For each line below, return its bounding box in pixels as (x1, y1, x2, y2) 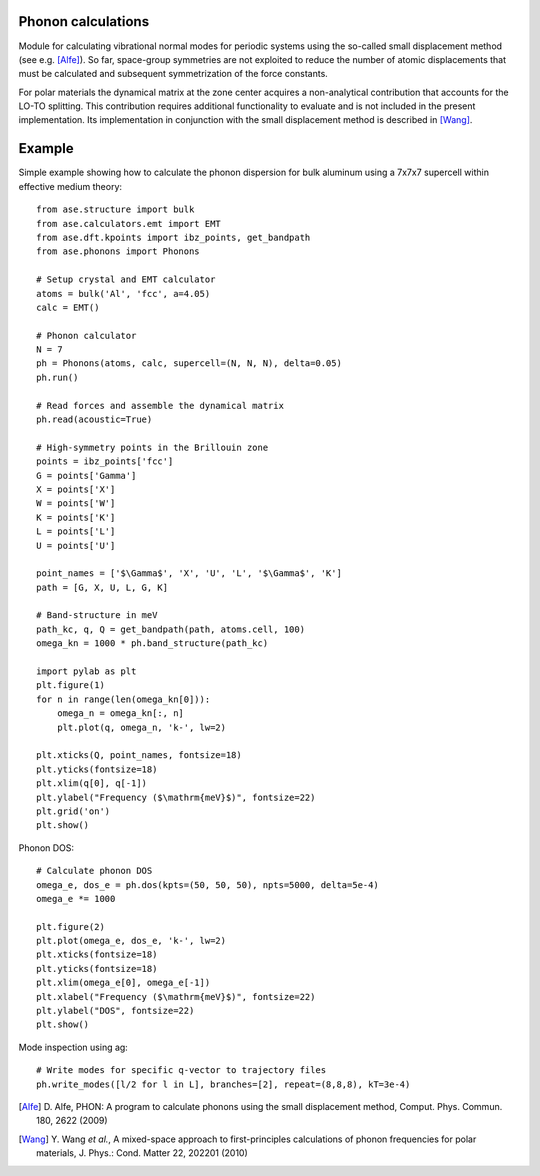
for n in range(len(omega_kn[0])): (36, 693, 211, 705)
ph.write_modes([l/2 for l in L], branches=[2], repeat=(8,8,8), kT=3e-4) (36, 1078, 411, 1090)
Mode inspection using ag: (18, 1041, 129, 1053)
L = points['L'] (36, 526, 116, 537)
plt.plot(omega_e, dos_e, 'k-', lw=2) (36, 935, 227, 947)
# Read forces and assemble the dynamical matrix (36, 400, 285, 411)
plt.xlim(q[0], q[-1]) (36, 778, 148, 789)
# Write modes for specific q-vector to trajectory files (36, 1065, 327, 1076)
